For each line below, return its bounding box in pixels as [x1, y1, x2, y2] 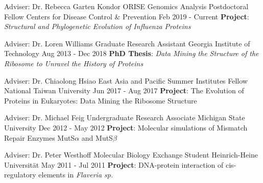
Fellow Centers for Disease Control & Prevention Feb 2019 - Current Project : [4, 11, 249, 21]
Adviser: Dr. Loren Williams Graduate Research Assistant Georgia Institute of [4, 38, 250, 48]
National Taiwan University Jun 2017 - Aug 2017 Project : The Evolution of [4, 85, 244, 96]
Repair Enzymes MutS [4, 132, 75, 143]
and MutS [81, 132, 113, 143]
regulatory [4, 169, 36, 180]
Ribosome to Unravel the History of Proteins [4, 58, 144, 68]
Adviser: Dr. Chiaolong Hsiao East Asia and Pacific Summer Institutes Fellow [4, 75, 248, 86]
